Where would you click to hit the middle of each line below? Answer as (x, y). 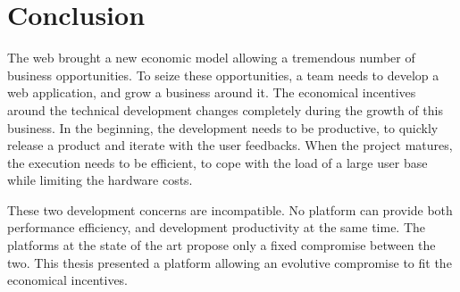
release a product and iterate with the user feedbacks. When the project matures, (230, 145)
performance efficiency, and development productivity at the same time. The (217, 227)
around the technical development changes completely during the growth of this (225, 109)
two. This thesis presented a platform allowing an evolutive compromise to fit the (230, 262)
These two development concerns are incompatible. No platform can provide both (230, 209)
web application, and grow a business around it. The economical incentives (212, 92)
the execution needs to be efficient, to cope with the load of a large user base (217, 162)
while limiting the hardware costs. (100, 180)
